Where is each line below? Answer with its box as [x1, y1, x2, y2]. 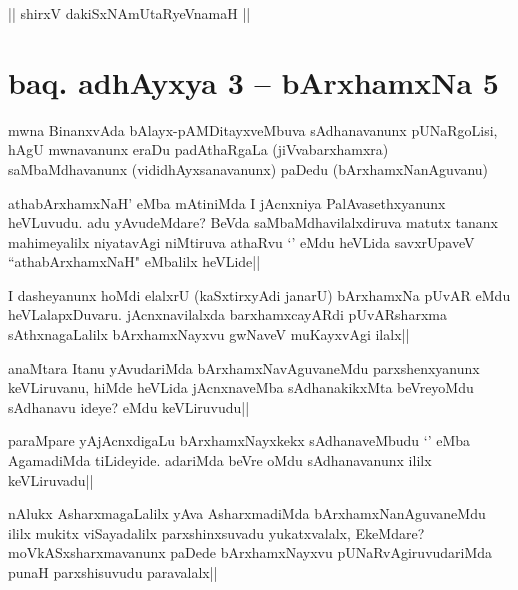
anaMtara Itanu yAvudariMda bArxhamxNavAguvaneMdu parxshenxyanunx [8, 357, 480, 378]
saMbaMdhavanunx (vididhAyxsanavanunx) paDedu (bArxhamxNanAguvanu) [8, 158, 489, 179]
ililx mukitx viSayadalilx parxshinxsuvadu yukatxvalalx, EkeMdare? [8, 522, 425, 543]
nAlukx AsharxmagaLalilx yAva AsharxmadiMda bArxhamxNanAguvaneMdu [8, 503, 486, 524]
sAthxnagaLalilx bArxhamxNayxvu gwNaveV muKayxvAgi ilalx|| [8, 324, 410, 345]
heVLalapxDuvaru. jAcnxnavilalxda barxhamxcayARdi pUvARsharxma [8, 304, 447, 325]
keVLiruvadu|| [8, 469, 94, 490]
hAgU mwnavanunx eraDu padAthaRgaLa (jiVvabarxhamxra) [8, 139, 389, 160]
